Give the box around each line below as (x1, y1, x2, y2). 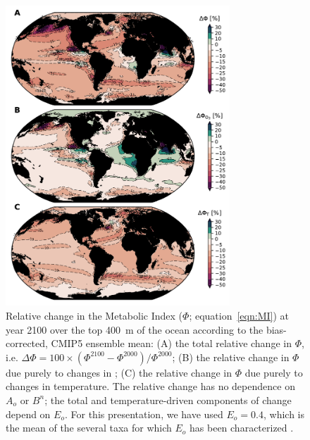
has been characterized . (190, 420, 294, 435)
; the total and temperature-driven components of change (44, 392, 292, 407)
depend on (6, 406, 51, 421)
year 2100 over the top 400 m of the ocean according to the (6, 322, 263, 337)
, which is (263, 406, 304, 421)
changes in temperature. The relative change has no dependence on (6, 379, 295, 394)
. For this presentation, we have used (64, 406, 223, 421)
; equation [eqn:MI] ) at (189, 308, 289, 322)
